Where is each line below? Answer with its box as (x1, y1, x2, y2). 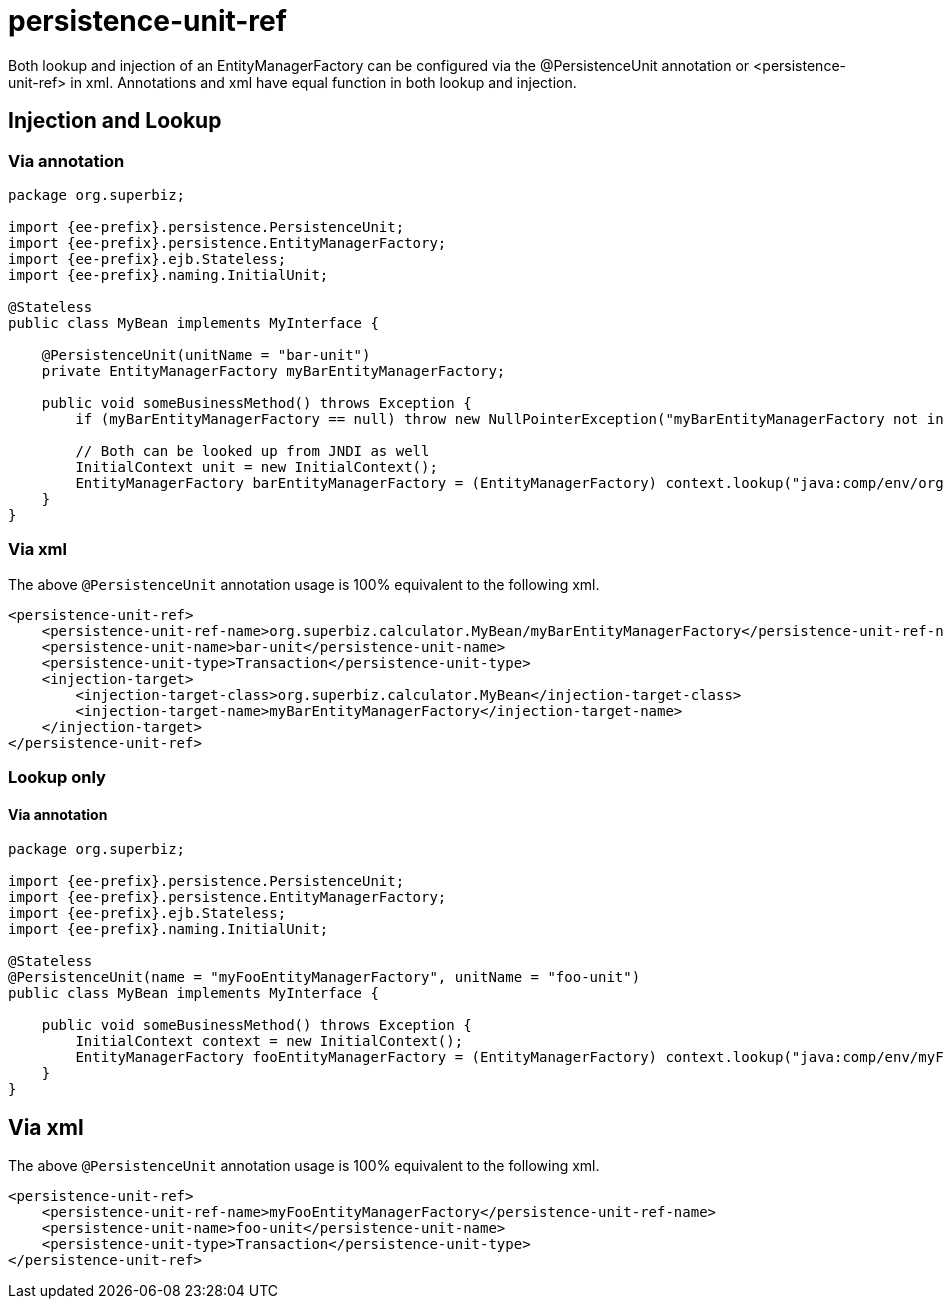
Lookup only (8, 767, 106, 788)
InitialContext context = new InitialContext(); (75, 1033, 464, 1050)
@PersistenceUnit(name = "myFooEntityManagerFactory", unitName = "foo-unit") (8, 969, 641, 986)
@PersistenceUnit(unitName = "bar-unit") (41, 346, 371, 363)
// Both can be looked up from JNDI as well (75, 442, 430, 459)
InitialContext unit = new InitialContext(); (75, 458, 438, 475)
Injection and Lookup (8, 108, 222, 134)
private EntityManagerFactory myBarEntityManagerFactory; (41, 362, 506, 379)
